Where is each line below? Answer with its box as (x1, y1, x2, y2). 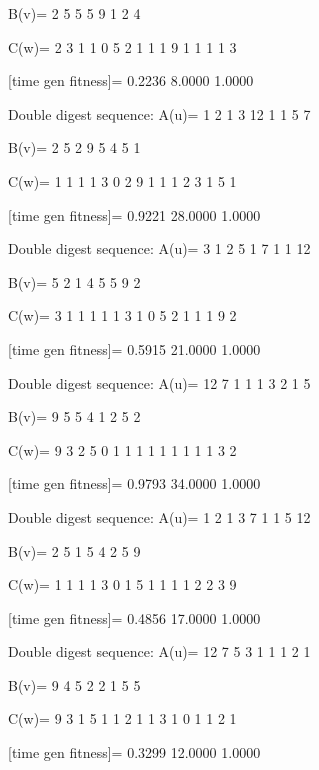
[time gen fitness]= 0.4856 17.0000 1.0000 (8, 607, 261, 628)
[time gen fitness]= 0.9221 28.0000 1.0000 (8, 204, 261, 225)
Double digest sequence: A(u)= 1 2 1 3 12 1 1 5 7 (8, 103, 311, 124)
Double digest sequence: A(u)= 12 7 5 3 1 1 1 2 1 (8, 641, 311, 662)
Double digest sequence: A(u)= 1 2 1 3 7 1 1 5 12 (8, 506, 311, 527)
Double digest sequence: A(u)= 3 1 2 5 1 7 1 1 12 (8, 238, 311, 259)
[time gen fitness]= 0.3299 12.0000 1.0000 (8, 742, 261, 763)
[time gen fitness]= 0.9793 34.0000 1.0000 (8, 473, 261, 494)
